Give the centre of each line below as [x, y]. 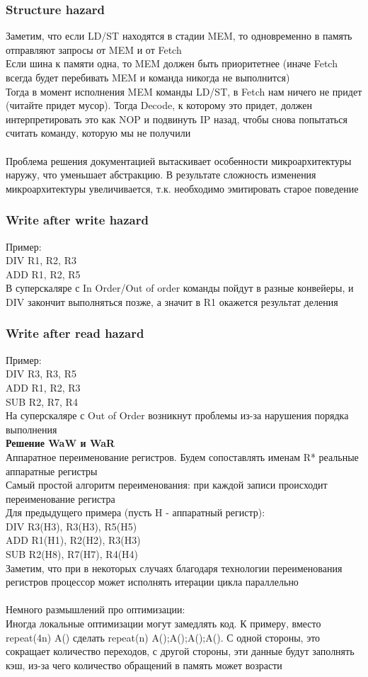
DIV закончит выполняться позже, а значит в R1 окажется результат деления [172, 301]
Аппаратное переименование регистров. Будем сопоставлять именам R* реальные [182, 456]
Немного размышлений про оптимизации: [96, 609]
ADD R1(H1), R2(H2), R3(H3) [73, 540]
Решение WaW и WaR [61, 443]
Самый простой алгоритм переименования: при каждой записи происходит [167, 485]
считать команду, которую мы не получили [98, 133]
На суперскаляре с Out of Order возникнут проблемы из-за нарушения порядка [177, 415]
